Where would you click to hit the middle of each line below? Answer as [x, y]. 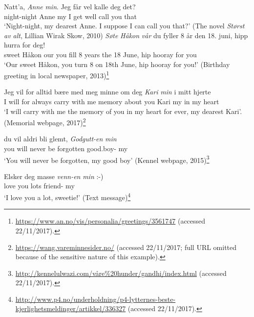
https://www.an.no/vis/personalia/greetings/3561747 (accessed [110, 221]
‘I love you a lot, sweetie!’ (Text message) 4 [67, 196]
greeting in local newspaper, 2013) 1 [57, 75]
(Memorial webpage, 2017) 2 [45, 122]
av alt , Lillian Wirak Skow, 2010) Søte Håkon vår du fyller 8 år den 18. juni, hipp [126, 35]
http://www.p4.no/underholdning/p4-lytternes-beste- [95, 299]
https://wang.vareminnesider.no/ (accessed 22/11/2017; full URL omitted [126, 247]
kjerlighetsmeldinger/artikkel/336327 [71, 308]
